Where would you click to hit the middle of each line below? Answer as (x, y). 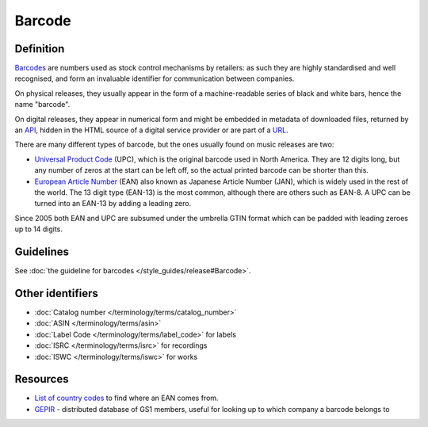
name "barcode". (42, 105)
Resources (42, 379)
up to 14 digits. (39, 229)
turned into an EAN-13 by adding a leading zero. (113, 204)
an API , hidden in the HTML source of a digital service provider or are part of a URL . (151, 130)
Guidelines (42, 252)
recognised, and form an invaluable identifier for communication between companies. (155, 78)
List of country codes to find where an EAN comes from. (126, 398)
